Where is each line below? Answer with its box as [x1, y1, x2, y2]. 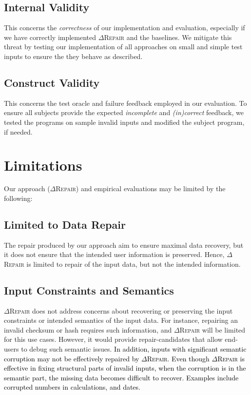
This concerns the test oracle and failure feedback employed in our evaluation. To [4, 98, 247, 108]
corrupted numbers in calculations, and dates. [4, 382, 140, 392]
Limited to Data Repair [4, 217, 126, 232]
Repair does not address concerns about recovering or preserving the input [9, 305, 233, 316]
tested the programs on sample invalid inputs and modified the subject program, [4, 117, 245, 127]
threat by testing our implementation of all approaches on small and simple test [4, 41, 243, 52]
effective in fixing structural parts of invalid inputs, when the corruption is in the [4, 363, 246, 373]
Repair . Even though [147, 353, 210, 363]
